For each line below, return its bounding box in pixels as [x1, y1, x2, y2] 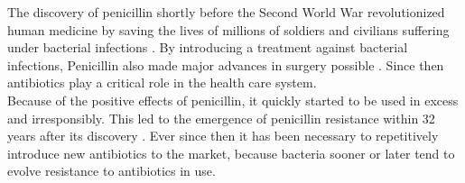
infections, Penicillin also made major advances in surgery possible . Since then [7, 55, 444, 74]
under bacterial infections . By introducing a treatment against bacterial [7, 38, 408, 57]
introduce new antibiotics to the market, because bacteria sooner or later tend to [7, 143, 455, 162]
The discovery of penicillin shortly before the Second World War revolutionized [7, 3, 445, 21]
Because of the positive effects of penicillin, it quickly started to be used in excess [7, 90, 459, 109]
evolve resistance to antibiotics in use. [7, 161, 216, 180]
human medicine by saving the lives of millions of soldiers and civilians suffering [7, 20, 450, 39]
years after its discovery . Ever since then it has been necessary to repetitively [7, 126, 439, 145]
